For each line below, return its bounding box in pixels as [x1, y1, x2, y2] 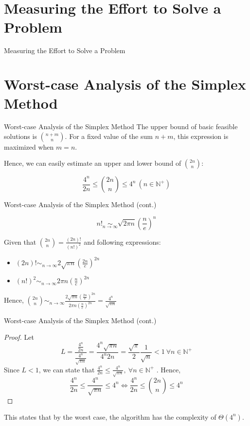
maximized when [4, 141, 54, 152]
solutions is [4, 131, 37, 141]
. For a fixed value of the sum [65, 131, 153, 141]
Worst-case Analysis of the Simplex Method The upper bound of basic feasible [4, 121, 238, 132]
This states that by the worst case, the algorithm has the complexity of [4, 411, 216, 422]
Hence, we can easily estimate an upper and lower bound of [4, 158, 181, 168]
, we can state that [38, 364, 95, 374]
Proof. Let [4, 331, 34, 342]
